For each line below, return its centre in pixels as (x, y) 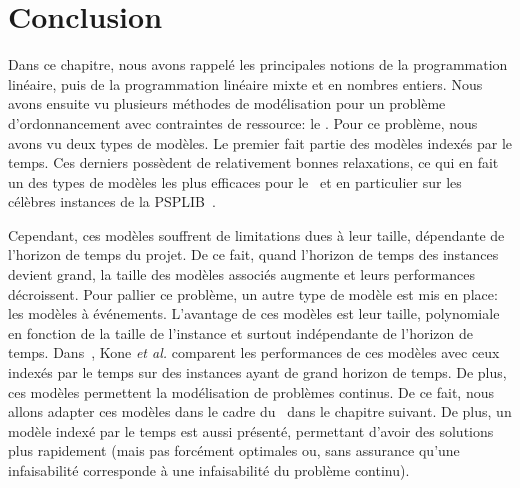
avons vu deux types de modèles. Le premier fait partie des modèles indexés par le (260, 142)
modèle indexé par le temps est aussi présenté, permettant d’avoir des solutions (251, 430)
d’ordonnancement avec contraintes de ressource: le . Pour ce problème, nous (243, 122)
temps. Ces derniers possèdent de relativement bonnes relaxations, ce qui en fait (253, 162)
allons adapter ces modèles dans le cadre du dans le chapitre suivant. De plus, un (260, 411)
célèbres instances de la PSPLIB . (112, 201)
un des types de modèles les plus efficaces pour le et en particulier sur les (235, 181)
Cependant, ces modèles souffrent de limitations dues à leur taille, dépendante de (256, 234)
